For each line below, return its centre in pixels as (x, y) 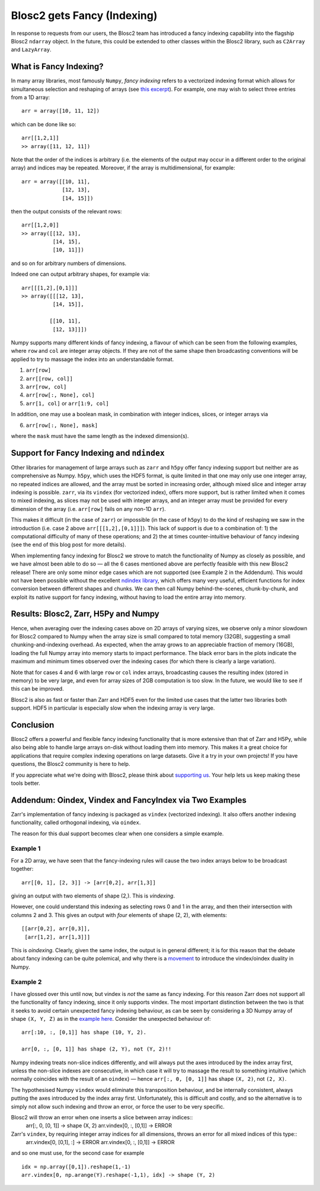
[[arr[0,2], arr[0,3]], (56, 929)
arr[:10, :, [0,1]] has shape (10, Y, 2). (84, 1032)
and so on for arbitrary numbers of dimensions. (69, 263)
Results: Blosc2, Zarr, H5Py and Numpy (85, 614)
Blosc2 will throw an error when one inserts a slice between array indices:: (102, 1117)
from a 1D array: (31, 97)
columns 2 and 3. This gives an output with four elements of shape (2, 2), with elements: (119, 915)
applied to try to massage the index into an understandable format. (92, 359)
